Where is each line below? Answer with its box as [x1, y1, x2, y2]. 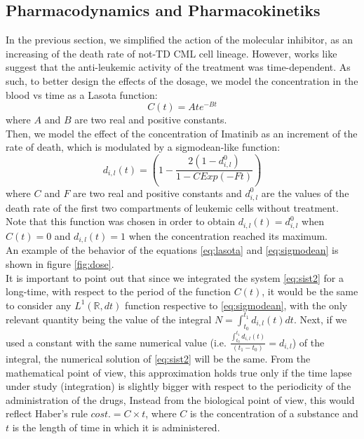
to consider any [6, 297, 72, 312]
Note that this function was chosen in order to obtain [6, 214, 235, 229]
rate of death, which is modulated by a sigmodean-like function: [6, 140, 281, 154]
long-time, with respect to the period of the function [6, 284, 231, 299]
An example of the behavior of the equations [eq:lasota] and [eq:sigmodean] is [6, 243, 339, 257]
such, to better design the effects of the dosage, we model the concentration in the [6, 73, 358, 88]
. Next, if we [293, 311, 347, 326]
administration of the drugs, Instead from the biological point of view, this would [6, 392, 355, 407]
